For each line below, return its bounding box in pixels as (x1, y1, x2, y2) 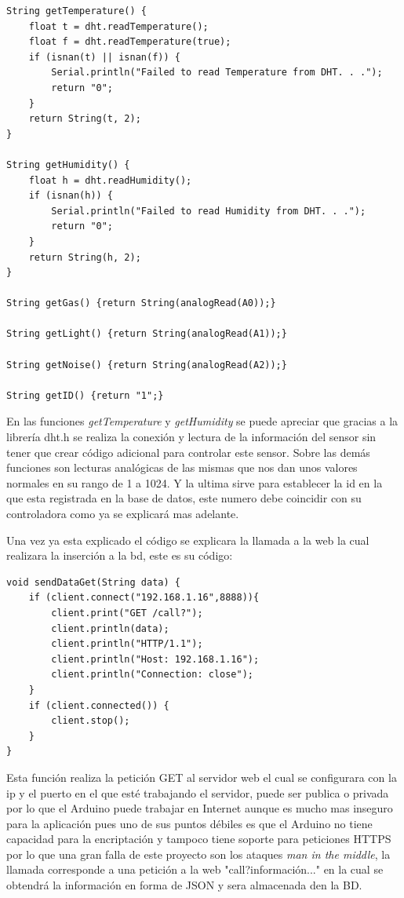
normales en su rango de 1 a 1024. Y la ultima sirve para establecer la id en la (6, 474, 383, 491)
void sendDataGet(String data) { (6, 576, 180, 588)
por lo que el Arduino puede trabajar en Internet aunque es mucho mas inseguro (6, 800, 393, 816)
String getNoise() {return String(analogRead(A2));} (6, 359, 287, 371)
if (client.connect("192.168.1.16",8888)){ (28, 592, 260, 604)
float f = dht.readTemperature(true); (28, 36, 231, 48)
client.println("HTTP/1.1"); (51, 638, 203, 650)
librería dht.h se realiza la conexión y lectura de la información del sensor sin (6, 429, 377, 445)
